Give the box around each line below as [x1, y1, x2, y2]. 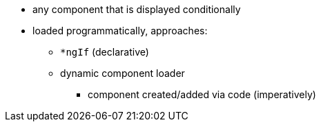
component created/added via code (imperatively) [88, 89, 316, 100]
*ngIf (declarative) [60, 46, 149, 58]
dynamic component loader [60, 67, 185, 79]
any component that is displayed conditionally [32, 3, 241, 15]
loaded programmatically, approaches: [32, 25, 208, 36]
